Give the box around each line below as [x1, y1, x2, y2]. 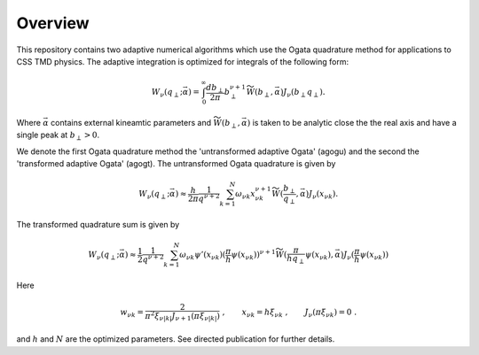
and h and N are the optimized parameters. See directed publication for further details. [16, 334, 335, 344]
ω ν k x [235, 189, 256, 201]
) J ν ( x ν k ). [305, 189, 339, 201]
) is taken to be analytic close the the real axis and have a [247, 117, 457, 127]
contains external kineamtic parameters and [50, 117, 212, 127]
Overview [16, 13, 90, 33]
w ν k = [120, 306, 145, 319]
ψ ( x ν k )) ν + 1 [231, 248, 276, 261]
